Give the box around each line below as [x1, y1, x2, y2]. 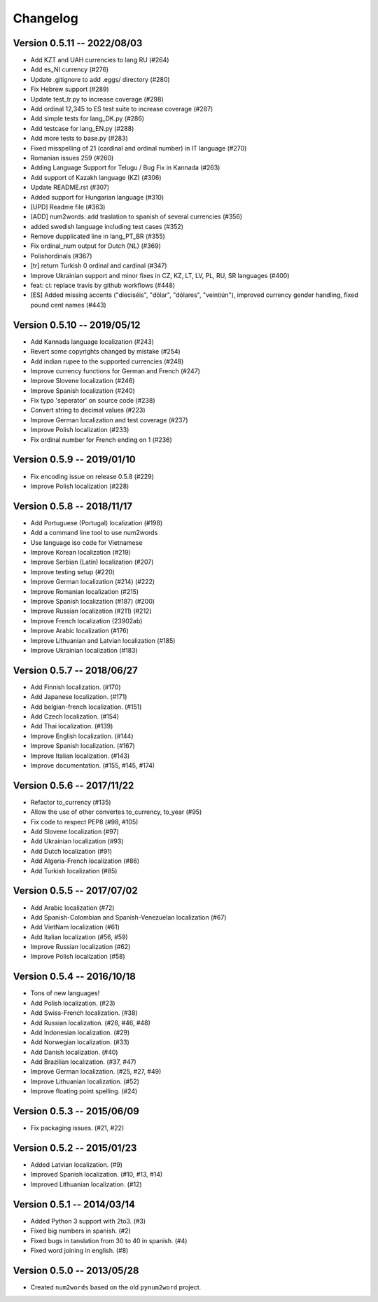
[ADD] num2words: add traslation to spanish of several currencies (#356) [30, 212, 243, 221]
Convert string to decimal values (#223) [30, 406, 146, 415]
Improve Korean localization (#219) [30, 548, 131, 557]
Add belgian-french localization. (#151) [30, 702, 142, 711]
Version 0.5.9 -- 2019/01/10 [13, 454, 136, 466]
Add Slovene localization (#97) [30, 827, 119, 836]
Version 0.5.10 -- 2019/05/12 [13, 319, 141, 331]
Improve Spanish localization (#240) [30, 386, 136, 395]
